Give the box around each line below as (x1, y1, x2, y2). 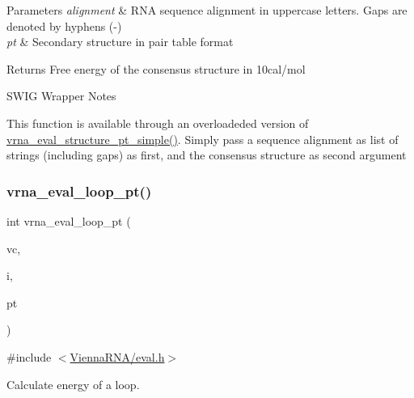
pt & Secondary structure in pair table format (6, 33, 234, 50)
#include (6, 348, 52, 365)
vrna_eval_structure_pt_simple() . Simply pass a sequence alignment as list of (6, 130, 399, 147)
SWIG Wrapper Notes (6, 87, 116, 104)
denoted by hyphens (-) (6, 17, 122, 34)
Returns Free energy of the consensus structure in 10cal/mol (6, 60, 306, 77)
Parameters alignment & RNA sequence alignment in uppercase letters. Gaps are (6, 2, 408, 18)
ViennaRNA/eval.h (70, 348, 165, 365)
